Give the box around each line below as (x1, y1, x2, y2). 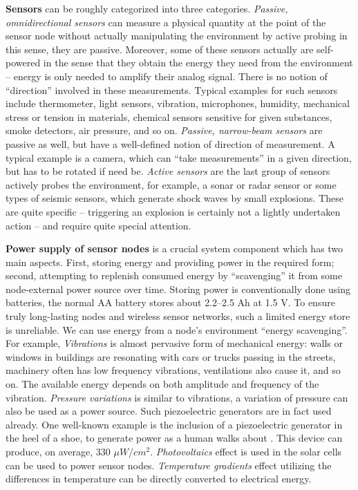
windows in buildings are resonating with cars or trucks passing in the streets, (6, 349, 336, 364)
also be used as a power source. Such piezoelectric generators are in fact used (6, 404, 332, 418)
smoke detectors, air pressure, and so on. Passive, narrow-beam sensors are (6, 123, 323, 138)
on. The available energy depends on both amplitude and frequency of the (6, 377, 319, 391)
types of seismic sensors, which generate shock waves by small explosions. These (6, 191, 343, 205)
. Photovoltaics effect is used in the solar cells (150, 444, 342, 458)
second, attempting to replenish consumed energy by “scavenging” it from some (6, 268, 342, 283)
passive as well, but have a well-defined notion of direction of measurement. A (6, 136, 335, 151)
